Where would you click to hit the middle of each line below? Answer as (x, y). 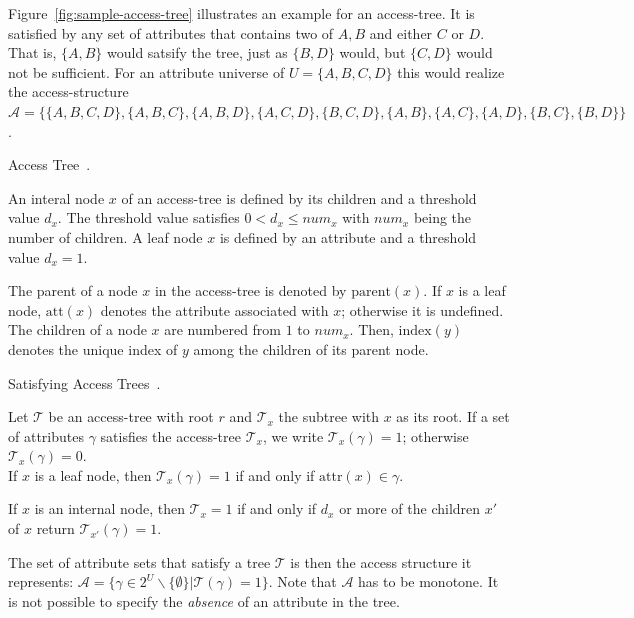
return (55, 528)
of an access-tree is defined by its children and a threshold (299, 197)
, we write (293, 435)
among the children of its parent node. (311, 348)
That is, (32, 52)
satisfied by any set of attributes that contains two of (171, 32)
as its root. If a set (453, 416)
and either (401, 32)
